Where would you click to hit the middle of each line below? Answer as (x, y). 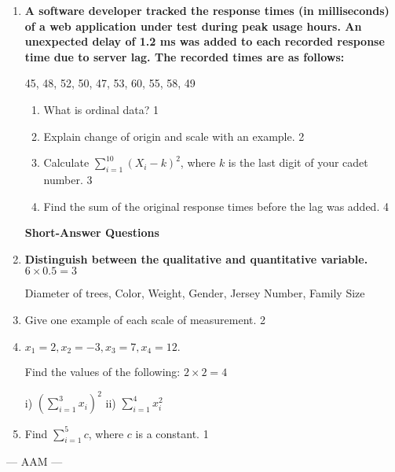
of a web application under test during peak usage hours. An (193, 26)
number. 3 (68, 179)
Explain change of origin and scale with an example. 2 (174, 136)
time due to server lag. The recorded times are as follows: (185, 56)
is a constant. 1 (172, 433)
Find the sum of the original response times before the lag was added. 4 (216, 206)
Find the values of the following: (102, 371)
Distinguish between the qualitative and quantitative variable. (196, 258)
